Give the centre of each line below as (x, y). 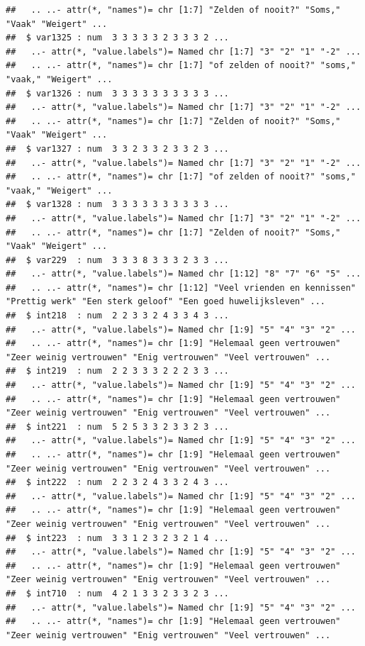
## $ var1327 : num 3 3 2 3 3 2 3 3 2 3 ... (117, 149)
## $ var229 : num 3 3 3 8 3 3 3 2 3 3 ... (117, 260)
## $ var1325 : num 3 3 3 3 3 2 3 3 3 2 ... (117, 38)
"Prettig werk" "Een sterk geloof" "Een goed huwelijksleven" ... (166, 302)
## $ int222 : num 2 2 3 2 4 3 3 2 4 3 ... (117, 483)
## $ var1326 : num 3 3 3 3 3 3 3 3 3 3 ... (117, 93)
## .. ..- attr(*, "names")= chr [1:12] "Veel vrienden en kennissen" (181, 288)
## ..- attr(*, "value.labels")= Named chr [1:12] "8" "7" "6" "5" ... (184, 274)
